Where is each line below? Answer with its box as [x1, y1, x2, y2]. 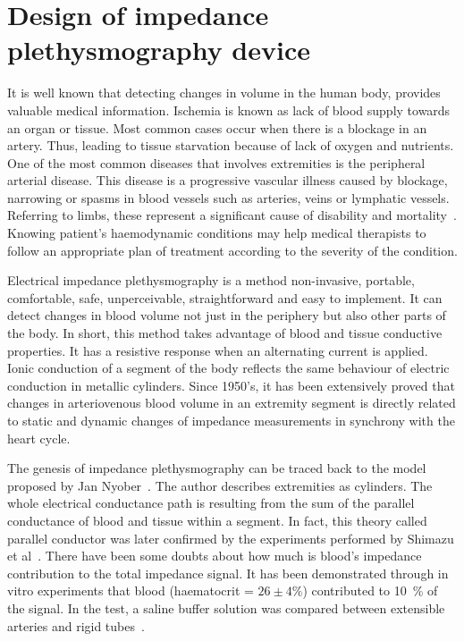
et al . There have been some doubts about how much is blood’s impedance [7, 546, 422, 565]
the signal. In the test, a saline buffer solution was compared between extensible [7, 598, 445, 617]
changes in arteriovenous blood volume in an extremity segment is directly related [7, 393, 456, 412]
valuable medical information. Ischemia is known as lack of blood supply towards [7, 100, 451, 119]
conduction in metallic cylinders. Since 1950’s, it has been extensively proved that [7, 375, 455, 394]
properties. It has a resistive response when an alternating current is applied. [7, 341, 428, 359]
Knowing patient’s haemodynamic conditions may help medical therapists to [7, 224, 426, 242]
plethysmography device [7, 31, 310, 68]
